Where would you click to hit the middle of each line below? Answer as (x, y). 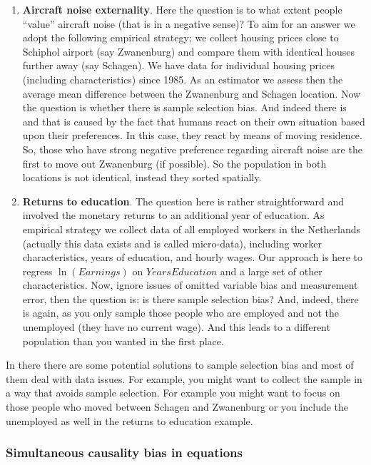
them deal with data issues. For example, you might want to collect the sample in (184, 378)
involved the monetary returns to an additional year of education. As (173, 215)
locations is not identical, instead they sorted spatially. (142, 177)
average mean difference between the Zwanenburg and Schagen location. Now (192, 93)
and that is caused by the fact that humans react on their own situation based (194, 121)
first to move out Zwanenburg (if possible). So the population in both (174, 163)
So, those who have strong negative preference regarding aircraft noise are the (192, 149)
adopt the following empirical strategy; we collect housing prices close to (181, 37)
